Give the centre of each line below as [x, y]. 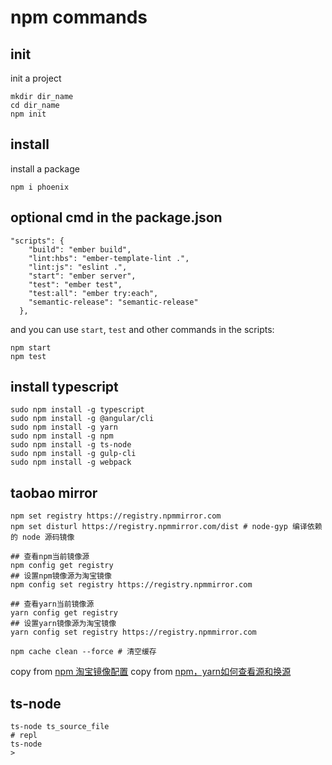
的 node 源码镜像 [42, 537]
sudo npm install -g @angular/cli [82, 419]
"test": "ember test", [75, 284]
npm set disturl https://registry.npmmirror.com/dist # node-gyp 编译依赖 [166, 527]
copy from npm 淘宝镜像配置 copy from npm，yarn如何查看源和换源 [151, 672]
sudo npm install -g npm [62, 436]
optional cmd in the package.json [116, 217]
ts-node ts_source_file [60, 727]
